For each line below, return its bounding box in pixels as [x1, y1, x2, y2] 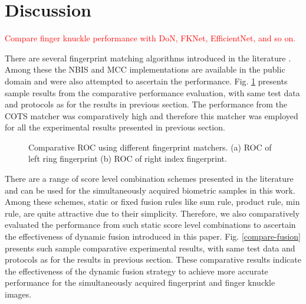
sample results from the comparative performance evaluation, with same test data [5, 86, 300, 99]
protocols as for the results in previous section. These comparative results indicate [5, 253, 301, 266]
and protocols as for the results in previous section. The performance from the [5, 98, 288, 110]
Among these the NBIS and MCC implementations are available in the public [5, 63, 285, 76]
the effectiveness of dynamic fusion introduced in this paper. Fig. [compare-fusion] [5, 230, 301, 243]
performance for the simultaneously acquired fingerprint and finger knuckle [5, 276, 275, 289]
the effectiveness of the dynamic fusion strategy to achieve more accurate [5, 264, 268, 277]
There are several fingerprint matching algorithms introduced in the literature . [5, 51, 291, 64]
